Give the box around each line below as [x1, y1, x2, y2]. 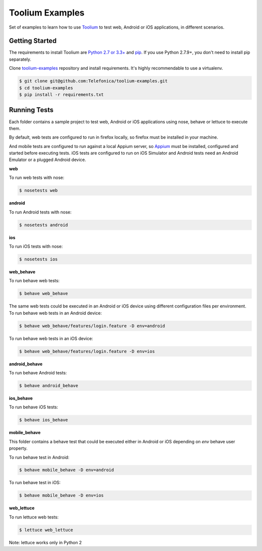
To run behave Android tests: [9, 370, 67, 375]
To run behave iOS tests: [9, 404, 58, 410]
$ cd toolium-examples [19, 85, 73, 91]
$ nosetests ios [19, 256, 58, 262]
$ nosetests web [19, 188, 58, 194]
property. [9, 445, 28, 451]
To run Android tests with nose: [9, 209, 72, 215]
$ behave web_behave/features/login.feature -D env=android [19, 323, 165, 328]
